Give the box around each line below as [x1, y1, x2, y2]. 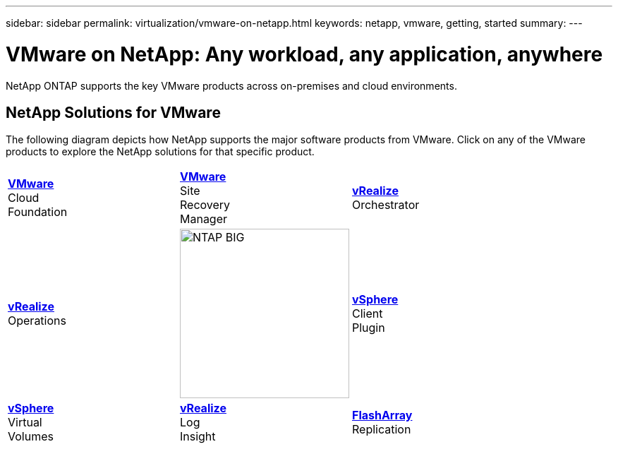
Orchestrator [351, 198, 420, 212]
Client [351, 306, 383, 321]
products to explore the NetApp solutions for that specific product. [6, 145, 315, 158]
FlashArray [351, 408, 413, 423]
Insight [179, 429, 216, 444]
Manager [179, 212, 228, 227]
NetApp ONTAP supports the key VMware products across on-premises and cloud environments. [6, 79, 457, 92]
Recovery [179, 198, 231, 212]
